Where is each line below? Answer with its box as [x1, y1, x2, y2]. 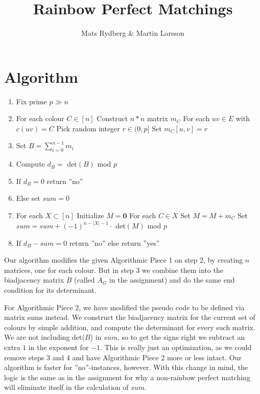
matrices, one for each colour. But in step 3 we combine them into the [4, 264, 223, 275]
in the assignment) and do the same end [109, 274, 235, 285]
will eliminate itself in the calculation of [4, 382, 129, 392]
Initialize [77, 210, 104, 221]
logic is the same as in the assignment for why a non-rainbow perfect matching [4, 372, 250, 382]
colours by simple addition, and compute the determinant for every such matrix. [4, 321, 255, 332]
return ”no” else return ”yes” [69, 237, 160, 248]
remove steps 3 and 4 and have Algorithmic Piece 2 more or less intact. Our [4, 352, 242, 362]
